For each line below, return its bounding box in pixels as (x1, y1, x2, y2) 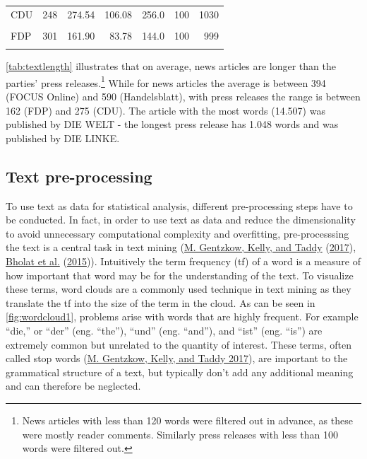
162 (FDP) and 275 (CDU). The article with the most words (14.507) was (6, 103, 325, 117)
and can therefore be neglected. (6, 378, 141, 393)
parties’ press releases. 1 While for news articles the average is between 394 (6, 73, 326, 90)
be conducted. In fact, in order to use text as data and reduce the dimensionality (6, 212, 356, 227)
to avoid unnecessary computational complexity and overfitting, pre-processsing (6, 226, 349, 240)
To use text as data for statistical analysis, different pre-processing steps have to (6, 198, 353, 213)
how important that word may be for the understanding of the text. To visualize (6, 267, 354, 282)
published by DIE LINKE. (6, 130, 120, 145)
